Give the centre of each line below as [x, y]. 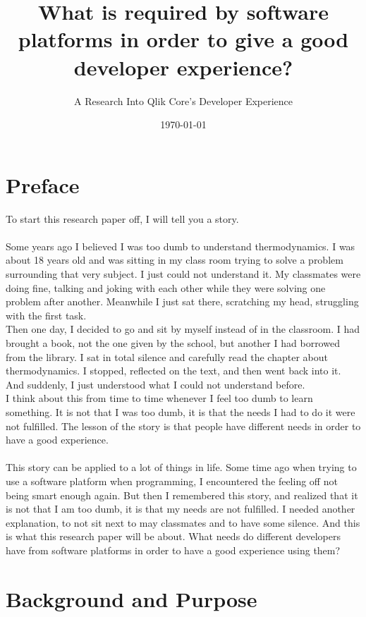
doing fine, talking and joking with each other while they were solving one [166, 287]
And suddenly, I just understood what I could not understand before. [155, 384]
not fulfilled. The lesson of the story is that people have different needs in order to [183, 426]
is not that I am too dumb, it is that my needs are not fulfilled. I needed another [181, 509]
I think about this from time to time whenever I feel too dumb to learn [159, 398]
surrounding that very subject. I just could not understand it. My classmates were [183, 274]
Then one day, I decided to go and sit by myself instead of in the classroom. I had [183, 329]
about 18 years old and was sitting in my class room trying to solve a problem [175, 260]
